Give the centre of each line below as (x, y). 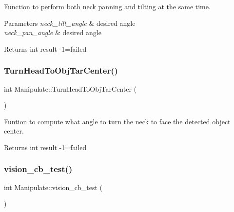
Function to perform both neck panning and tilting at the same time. (107, 6)
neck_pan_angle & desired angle (53, 32)
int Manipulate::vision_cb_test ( (53, 187)
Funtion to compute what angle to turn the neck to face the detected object (117, 121)
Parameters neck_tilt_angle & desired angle (70, 23)
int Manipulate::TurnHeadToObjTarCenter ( (70, 88)
